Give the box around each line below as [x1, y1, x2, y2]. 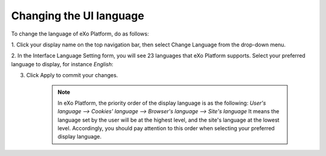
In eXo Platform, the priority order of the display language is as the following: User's [57, 99, 266, 107]
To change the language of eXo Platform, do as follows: [11, 30, 149, 37]
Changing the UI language [11, 9, 144, 22]
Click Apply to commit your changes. [26, 72, 118, 79]
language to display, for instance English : [11, 60, 114, 67]
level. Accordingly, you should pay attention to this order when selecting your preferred [57, 125, 275, 132]
